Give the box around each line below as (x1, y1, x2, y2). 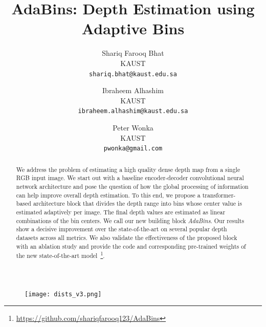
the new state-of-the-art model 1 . (16, 250, 105, 260)
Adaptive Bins (81, 18, 185, 39)
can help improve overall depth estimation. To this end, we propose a (16, 190, 201, 199)
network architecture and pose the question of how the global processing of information (16, 182, 249, 190)
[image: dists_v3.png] (25, 290, 102, 298)
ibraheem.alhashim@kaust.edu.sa (78, 107, 188, 115)
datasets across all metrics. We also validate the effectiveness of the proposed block (16, 233, 237, 242)
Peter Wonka (113, 122, 153, 133)
